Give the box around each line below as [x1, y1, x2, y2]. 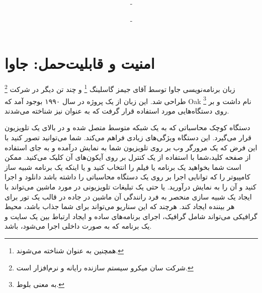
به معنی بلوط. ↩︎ [16, 279, 65, 289]
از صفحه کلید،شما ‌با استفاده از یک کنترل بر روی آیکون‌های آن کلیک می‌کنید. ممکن [5, 152, 251, 162]
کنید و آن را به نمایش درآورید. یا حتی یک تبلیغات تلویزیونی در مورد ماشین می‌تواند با [5, 181, 256, 191]
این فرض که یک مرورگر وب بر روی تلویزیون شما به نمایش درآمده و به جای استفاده [5, 142, 257, 152]
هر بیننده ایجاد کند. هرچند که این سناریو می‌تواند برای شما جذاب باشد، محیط [5, 201, 235, 212]
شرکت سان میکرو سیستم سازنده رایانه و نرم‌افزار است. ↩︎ [16, 262, 194, 272]
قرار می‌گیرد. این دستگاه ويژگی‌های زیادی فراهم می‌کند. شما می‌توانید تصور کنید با [5, 132, 252, 142]
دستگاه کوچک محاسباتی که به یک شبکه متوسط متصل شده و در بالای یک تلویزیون [5, 122, 250, 133]
